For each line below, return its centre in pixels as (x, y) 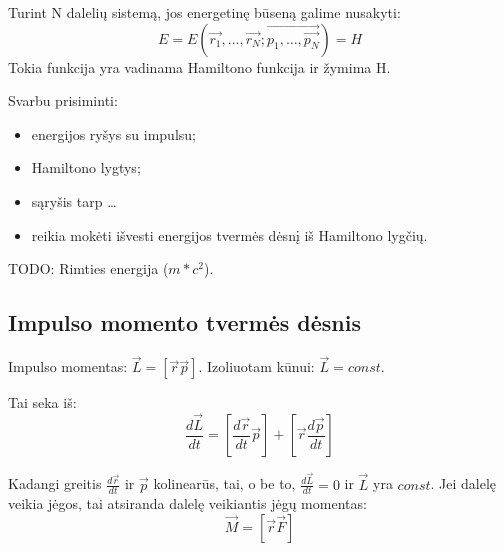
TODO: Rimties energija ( (88, 268)
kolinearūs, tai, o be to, (224, 483)
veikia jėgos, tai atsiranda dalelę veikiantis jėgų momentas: (187, 503)
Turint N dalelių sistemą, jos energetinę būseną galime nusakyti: (204, 12)
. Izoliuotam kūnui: (256, 366)
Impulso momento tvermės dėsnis (185, 322)
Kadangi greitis (55, 483)
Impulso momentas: (68, 366)
